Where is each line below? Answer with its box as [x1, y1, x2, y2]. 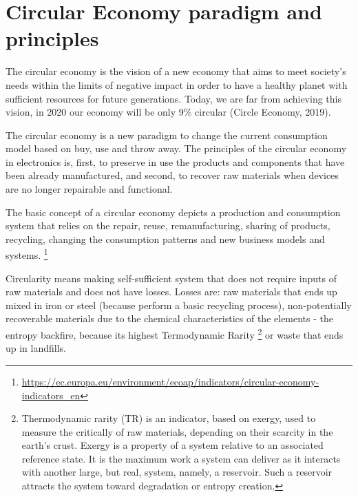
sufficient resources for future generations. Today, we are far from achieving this [6, 91, 341, 105]
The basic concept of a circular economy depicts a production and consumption [6, 204, 341, 219]
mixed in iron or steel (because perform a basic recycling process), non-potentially [6, 297, 352, 312]
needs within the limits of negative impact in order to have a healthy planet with [6, 77, 348, 92]
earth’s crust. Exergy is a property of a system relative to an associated [21, 438, 324, 452]
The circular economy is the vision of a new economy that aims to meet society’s [6, 64, 346, 78]
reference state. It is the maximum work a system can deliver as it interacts [21, 451, 341, 465]
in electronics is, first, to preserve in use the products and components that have [6, 154, 345, 169]
